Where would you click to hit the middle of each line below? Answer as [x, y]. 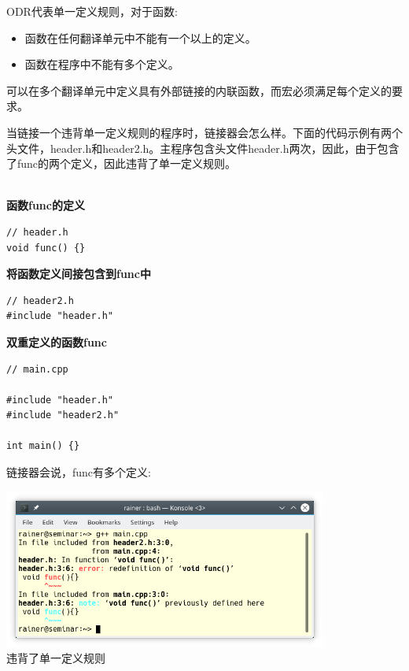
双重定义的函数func [57, 341]
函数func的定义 [46, 205]
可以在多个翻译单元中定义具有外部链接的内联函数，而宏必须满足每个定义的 [199, 90]
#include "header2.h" [63, 415]
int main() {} [43, 446]
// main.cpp [37, 369]
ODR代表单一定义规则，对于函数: [92, 11]
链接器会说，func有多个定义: [79, 472]
